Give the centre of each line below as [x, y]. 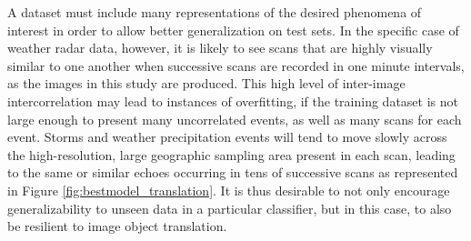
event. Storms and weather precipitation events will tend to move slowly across [227, 137]
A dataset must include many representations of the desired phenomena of [215, 12]
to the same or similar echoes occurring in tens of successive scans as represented [233, 172]
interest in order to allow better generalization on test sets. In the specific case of [233, 30]
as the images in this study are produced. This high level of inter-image [206, 83]
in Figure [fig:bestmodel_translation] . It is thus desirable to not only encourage [229, 190]
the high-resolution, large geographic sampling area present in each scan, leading [231, 154]
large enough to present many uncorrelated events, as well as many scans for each [235, 119]
